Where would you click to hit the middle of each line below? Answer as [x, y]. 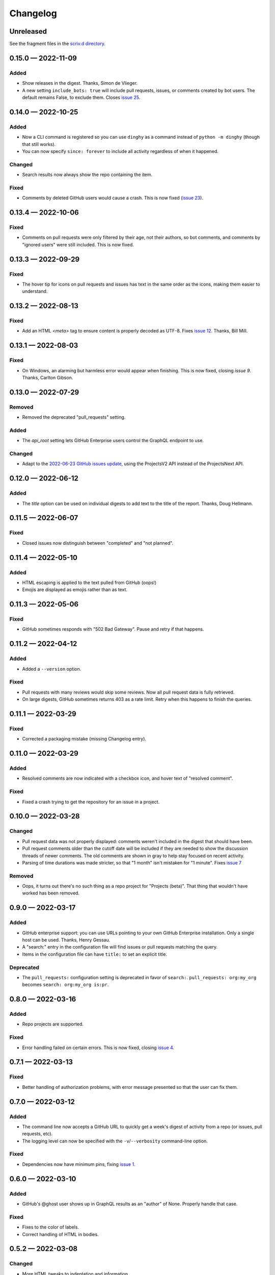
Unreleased [28, 31]
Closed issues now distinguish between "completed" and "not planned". [98, 543]
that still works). [39, 144]
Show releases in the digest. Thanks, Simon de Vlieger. [80, 83]
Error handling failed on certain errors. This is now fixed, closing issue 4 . [98, 1048]
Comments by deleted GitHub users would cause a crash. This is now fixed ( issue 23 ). [113, 198]
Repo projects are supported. [53, 1024]
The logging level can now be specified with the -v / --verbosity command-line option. [115, 1141]
